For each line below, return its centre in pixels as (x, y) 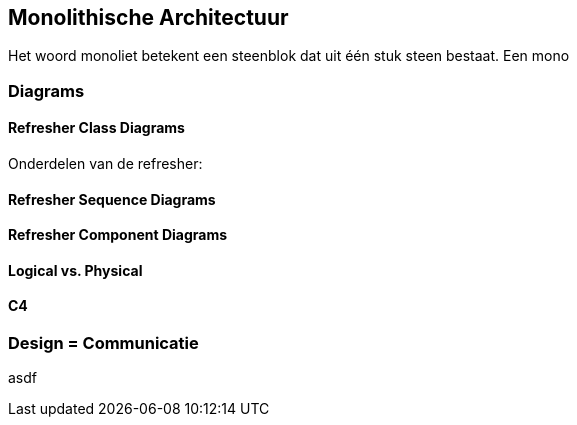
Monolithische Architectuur (148, 17)
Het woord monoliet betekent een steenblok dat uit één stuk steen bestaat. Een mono (289, 56)
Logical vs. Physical (75, 270)
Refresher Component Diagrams (118, 235)
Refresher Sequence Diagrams (112, 199)
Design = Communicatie (103, 343)
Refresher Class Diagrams (96, 128)
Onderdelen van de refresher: (105, 164)
